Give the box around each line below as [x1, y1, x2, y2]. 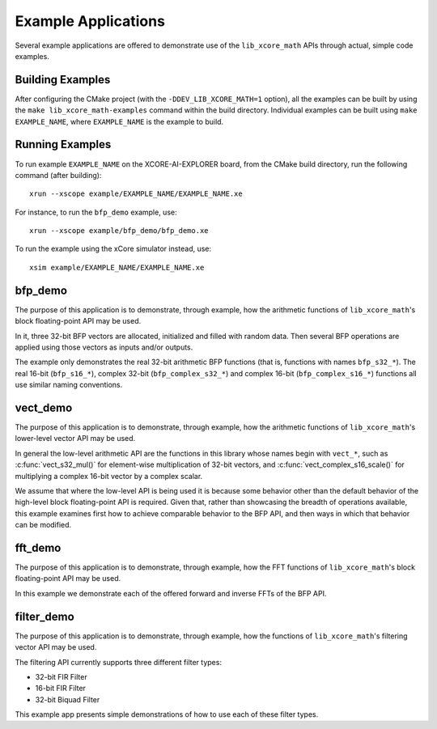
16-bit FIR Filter [35, 684, 87, 693]
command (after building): [15, 170, 102, 180]
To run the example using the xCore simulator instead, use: [15, 244, 212, 254]
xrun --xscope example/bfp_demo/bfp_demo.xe [29, 227, 210, 235]
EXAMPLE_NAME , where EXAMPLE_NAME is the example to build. [15, 117, 224, 126]
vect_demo [15, 401, 73, 414]
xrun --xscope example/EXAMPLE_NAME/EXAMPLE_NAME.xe [29, 189, 243, 198]
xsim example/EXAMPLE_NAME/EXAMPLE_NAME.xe [29, 263, 205, 272]
